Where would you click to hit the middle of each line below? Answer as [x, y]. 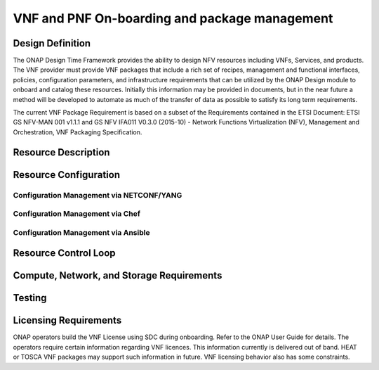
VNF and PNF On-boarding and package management [173, 18]
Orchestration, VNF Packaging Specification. [78, 132]
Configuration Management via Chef [77, 214]
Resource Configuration [67, 175]
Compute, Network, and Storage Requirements [118, 275]
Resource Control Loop [64, 253]
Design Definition [52, 43]
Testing [30, 298]
